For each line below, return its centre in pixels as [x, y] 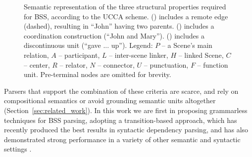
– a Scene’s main [187, 45]
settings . [18, 149]
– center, [37, 64]
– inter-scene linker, [139, 55]
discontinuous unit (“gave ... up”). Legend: [88, 45]
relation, [36, 55]
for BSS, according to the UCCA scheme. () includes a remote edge [126, 16]
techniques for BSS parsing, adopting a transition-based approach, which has [121, 120]
